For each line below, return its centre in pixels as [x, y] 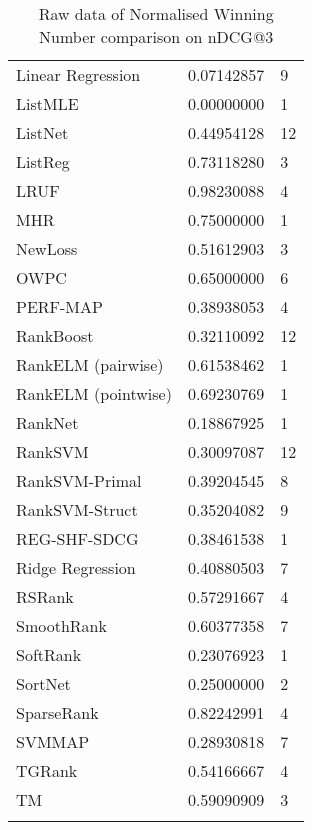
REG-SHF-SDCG [77, 538]
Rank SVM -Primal [79, 480]
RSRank [45, 596]
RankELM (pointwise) [94, 393]
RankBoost [55, 335]
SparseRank [57, 712]
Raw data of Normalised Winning [156, 13]
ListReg [43, 161]
